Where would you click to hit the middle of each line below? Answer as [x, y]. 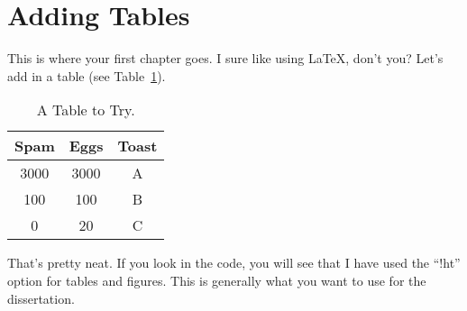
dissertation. [41, 298]
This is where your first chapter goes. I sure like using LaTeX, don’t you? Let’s [225, 58]
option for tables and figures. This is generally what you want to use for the [217, 280]
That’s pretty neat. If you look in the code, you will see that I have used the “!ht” [234, 263]
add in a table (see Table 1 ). [87, 75]
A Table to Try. [86, 110]
